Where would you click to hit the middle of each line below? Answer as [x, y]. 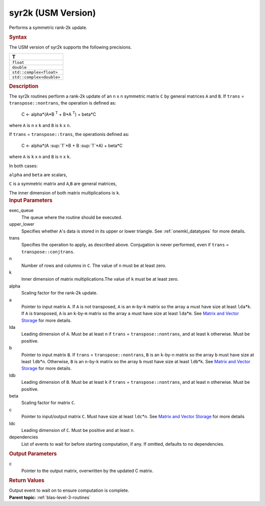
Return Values [27, 480]
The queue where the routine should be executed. [72, 217]
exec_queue [21, 211]
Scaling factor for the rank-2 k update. [60, 293]
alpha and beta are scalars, [38, 175]
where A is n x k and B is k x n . [40, 126]
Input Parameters [31, 200]
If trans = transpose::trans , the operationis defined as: [69, 134]
